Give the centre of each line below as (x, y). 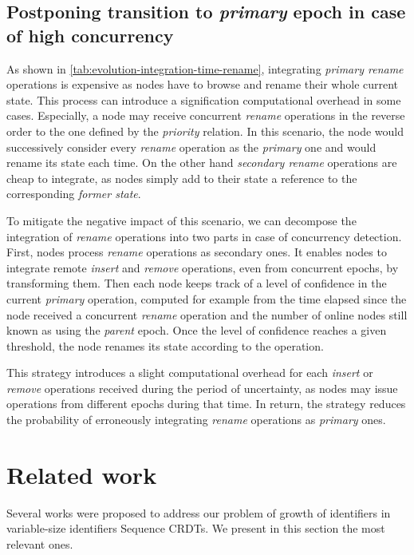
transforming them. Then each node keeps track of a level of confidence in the (197, 283)
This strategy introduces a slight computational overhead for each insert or (190, 373)
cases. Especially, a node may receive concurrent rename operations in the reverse (206, 115)
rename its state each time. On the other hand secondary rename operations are (202, 163)
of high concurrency (90, 35)
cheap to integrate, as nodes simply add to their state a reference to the (182, 178)
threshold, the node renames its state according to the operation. (165, 345)
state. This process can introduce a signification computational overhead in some (204, 99)
